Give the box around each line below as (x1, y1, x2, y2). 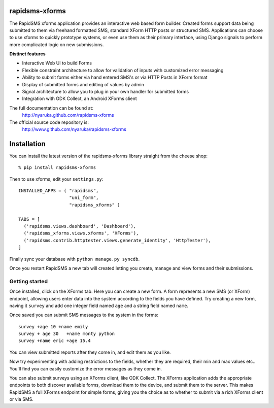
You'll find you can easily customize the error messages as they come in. (9, 365, 162, 371)
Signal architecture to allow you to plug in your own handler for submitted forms (22, 89, 189, 95)
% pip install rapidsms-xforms (18, 165, 96, 171)
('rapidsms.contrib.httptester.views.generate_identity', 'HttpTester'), (23, 237, 211, 243)
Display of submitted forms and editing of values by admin (22, 81, 144, 87)
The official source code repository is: (9, 119, 89, 125)
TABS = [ (18, 216, 40, 222)
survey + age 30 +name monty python (18, 331, 115, 337)
